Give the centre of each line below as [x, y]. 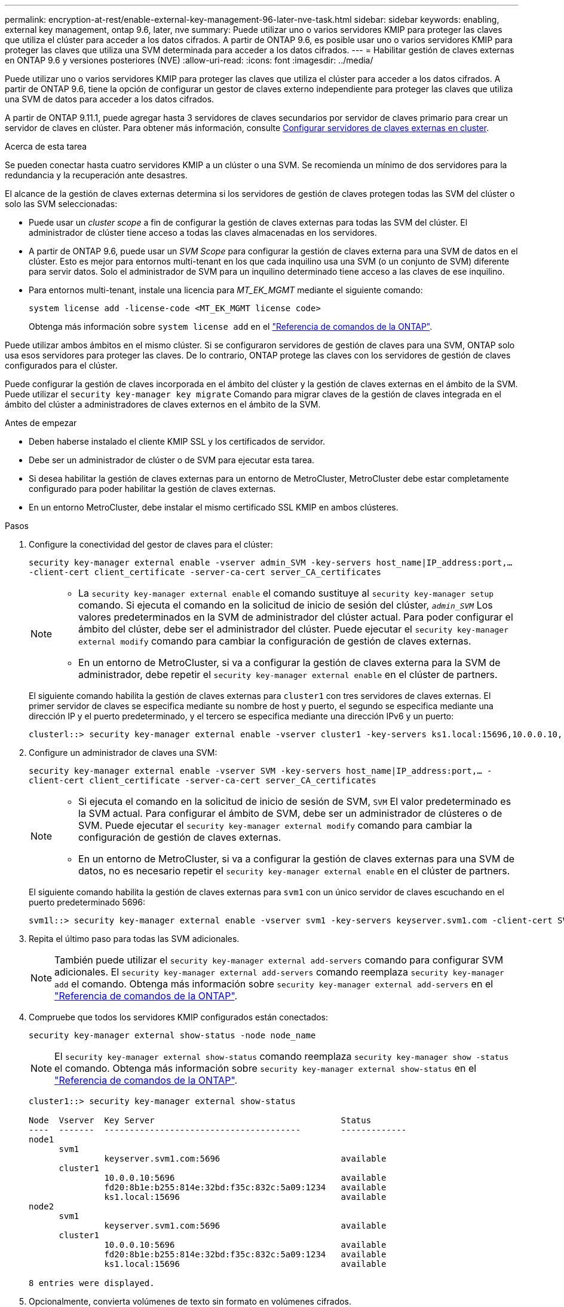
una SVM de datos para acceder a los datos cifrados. [110, 99]
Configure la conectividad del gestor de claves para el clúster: [151, 544]
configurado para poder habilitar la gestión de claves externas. [152, 489]
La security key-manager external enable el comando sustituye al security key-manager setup [286, 593]
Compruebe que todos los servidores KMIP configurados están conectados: [179, 1017]
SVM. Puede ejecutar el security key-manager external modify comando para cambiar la [275, 825]
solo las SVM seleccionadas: [61, 204]
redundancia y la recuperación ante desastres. [96, 175]
